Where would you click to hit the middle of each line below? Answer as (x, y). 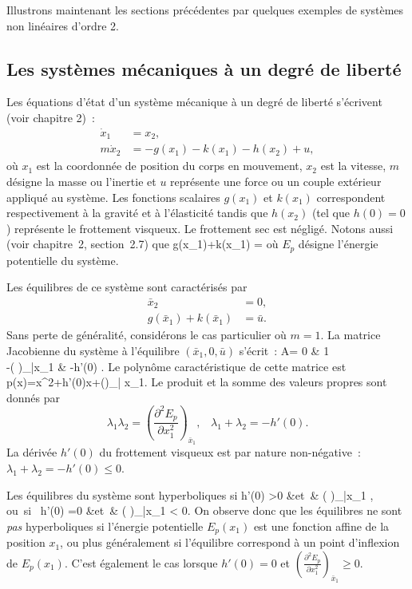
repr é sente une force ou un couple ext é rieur (276, 181)
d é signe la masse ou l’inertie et (81, 181)
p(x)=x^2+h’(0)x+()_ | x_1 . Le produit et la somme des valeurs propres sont (197, 382)
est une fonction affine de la (321, 526)
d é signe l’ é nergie (338, 244)
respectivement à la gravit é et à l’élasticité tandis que (137, 213)
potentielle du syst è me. (63, 260)
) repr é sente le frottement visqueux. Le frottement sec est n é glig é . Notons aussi (200, 228)
